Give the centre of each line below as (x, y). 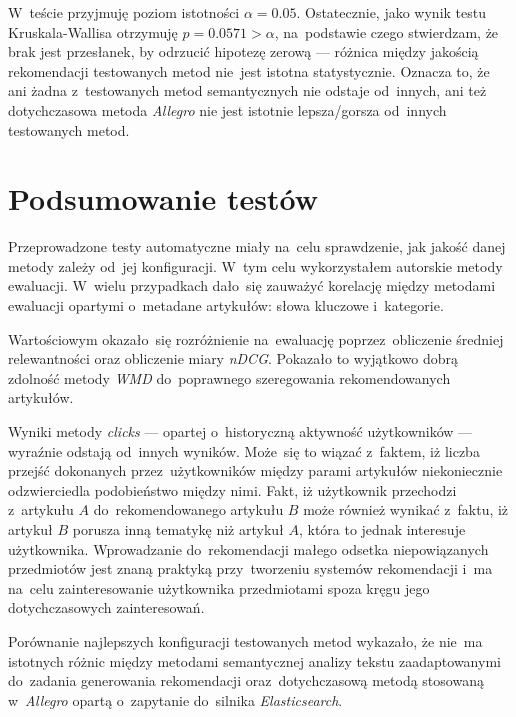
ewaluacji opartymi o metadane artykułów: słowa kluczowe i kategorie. (226, 305)
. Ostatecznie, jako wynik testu (391, 12)
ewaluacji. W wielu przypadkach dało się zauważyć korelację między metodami (252, 285)
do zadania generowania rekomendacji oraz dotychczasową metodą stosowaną (246, 680)
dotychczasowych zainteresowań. (106, 607)
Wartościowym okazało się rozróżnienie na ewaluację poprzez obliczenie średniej (256, 338)
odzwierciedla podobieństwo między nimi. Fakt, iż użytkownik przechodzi (232, 489)
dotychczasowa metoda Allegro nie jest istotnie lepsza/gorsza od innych (227, 109)
